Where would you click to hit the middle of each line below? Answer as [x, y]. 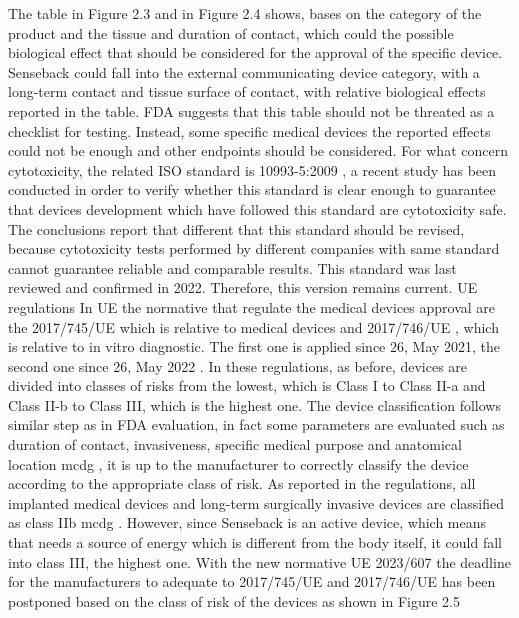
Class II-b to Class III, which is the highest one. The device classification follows [254, 404]
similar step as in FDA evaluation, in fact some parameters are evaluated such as [256, 424]
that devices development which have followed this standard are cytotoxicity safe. [257, 208]
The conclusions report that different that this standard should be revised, [236, 228]
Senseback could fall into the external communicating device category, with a [244, 71]
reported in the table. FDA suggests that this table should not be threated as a [251, 110]
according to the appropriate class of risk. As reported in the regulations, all [242, 483]
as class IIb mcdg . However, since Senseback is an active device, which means [247, 522]
